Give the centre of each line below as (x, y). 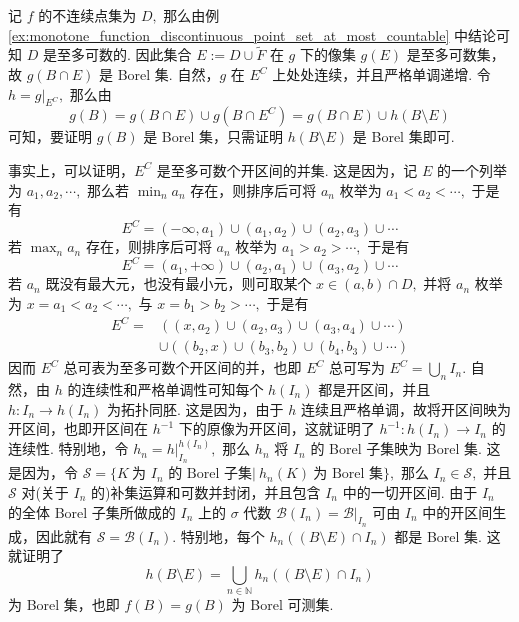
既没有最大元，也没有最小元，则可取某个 (178, 283)
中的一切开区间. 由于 (410, 491)
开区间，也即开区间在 (78, 428)
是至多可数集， (455, 54)
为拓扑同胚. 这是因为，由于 (195, 408)
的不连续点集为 (87, 15)
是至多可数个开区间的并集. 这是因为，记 (287, 169)
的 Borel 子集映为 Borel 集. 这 (405, 448)
